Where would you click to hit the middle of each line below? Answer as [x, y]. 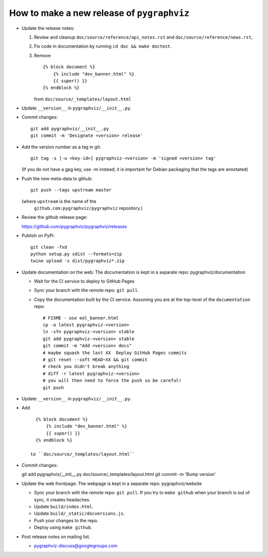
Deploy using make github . [63, 528]
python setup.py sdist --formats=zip [76, 254]
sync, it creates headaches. [62, 499]
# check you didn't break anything [86, 367]
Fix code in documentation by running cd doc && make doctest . [103, 46]
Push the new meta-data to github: [57, 179]
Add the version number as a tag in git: [61, 147]
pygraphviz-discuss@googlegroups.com [76, 546]
